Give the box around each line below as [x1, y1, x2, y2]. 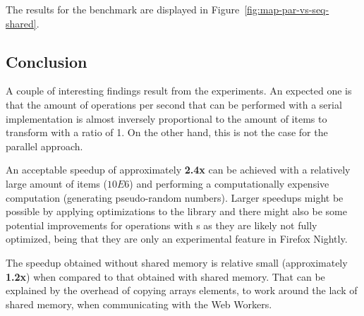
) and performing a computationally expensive [129, 176, 329, 190]
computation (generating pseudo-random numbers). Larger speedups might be [6, 190, 344, 205]
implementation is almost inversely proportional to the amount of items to [6, 111, 327, 126]
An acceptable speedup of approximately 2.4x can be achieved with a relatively [6, 162, 351, 177]
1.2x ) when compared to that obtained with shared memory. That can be [6, 269, 325, 284]
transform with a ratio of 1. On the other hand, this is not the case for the [6, 125, 328, 140]
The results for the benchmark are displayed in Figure [6, 2, 240, 16]
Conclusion [6, 50, 87, 72]
